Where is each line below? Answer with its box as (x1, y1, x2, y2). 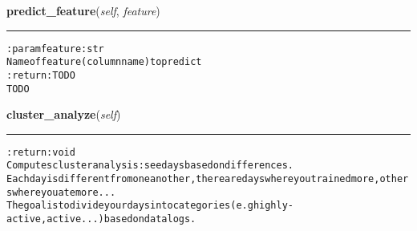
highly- (253, 200, 294, 212)
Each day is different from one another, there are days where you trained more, (6, 173, 380, 185)
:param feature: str (6, 43, 104, 55)
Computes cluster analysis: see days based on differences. (6, 160, 294, 172)
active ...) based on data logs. (47, 213, 196, 225)
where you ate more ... (12, 186, 116, 198)
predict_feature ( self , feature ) (6, 2, 160, 18)
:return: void (6, 146, 75, 158)
